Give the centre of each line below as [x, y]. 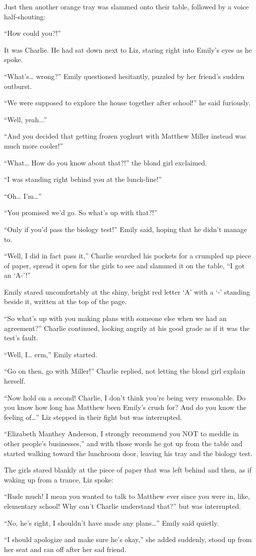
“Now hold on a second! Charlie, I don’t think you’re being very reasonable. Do [125, 397]
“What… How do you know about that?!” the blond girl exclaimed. [106, 162]
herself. [15, 381]
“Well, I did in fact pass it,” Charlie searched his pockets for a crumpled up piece [128, 256]
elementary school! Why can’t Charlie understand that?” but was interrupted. [123, 506]
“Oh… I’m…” [23, 196]
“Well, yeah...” [26, 119]
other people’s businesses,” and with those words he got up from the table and [123, 443]
